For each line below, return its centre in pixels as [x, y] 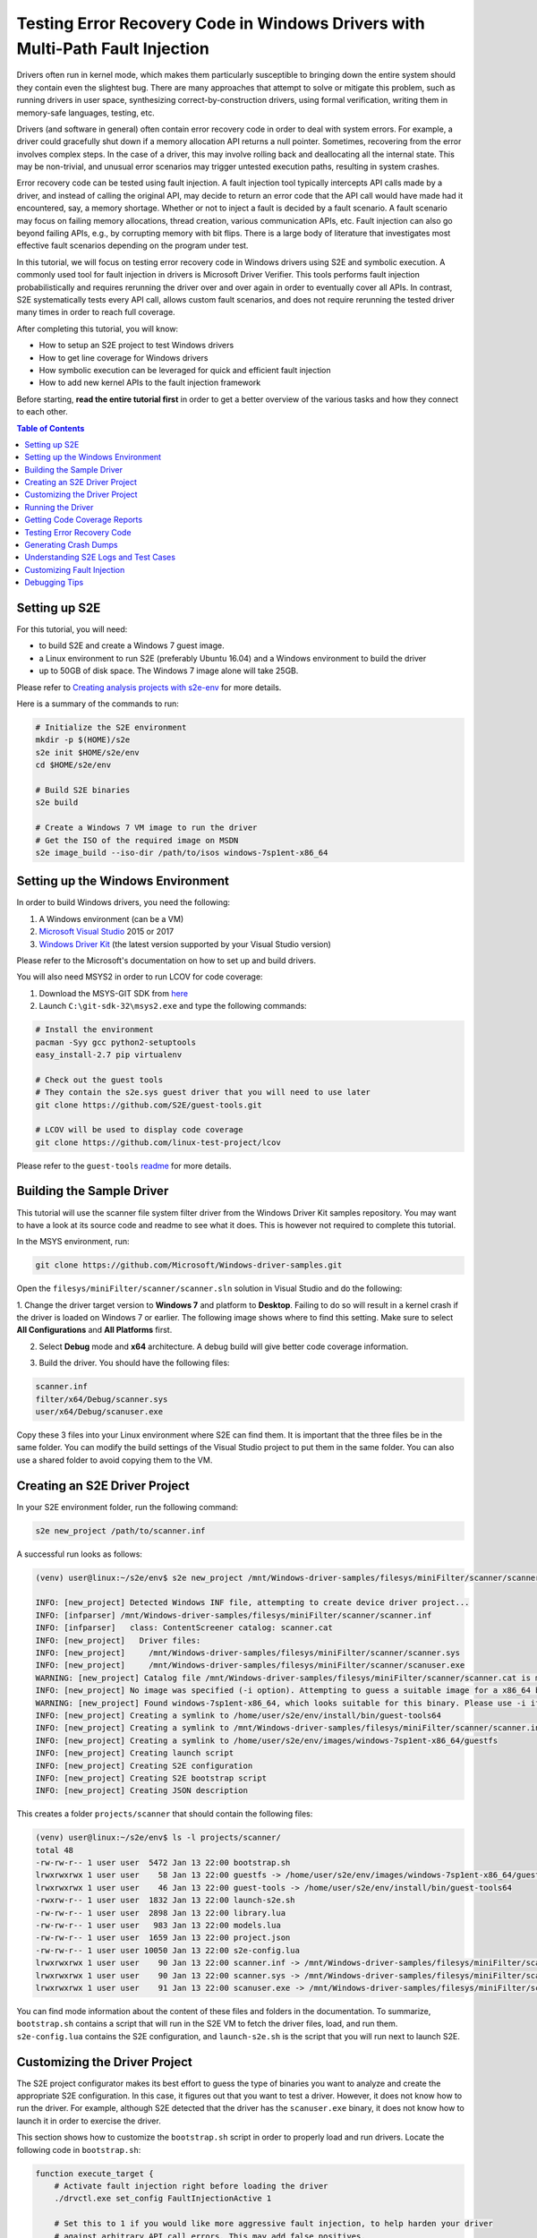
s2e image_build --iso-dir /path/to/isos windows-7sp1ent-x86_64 [182, 852]
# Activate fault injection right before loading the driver [191, 2186]
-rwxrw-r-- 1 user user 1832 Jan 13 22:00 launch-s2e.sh [165, 1901]
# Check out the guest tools [99, 1080]
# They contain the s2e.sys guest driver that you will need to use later [203, 1093]
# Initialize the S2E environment [111, 728]
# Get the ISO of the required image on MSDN [137, 840]
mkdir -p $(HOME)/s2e [83, 740]
